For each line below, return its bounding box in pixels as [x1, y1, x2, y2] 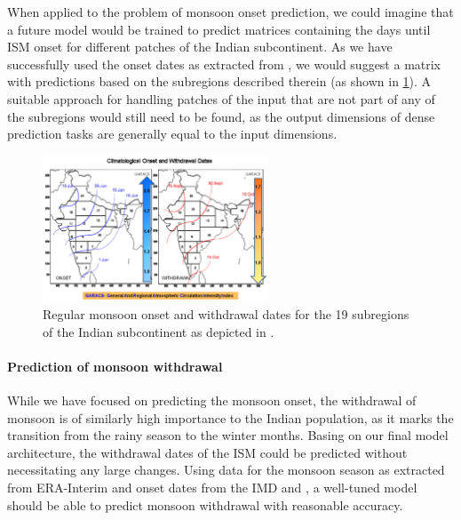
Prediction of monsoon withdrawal [7, 356, 223, 375]
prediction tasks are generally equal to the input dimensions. [7, 124, 338, 143]
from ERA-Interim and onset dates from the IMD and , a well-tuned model [7, 478, 417, 496]
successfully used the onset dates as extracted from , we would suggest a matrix [7, 54, 441, 73]
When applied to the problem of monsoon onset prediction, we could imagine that [7, 3, 454, 20]
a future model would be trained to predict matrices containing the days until [7, 20, 431, 38]
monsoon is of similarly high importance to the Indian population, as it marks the [7, 408, 454, 427]
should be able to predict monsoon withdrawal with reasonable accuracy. [7, 495, 403, 514]
